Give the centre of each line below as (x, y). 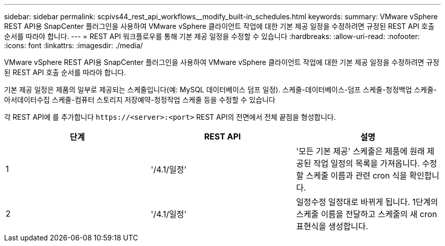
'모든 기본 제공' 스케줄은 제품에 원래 (360, 151)
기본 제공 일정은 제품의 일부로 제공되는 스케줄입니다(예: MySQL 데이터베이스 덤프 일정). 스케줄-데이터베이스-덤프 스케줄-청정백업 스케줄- (220, 90)
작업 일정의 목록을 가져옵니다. (367, 163)
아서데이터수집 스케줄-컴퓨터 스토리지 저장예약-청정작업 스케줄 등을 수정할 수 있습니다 (140, 100)
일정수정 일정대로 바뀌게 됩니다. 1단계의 (367, 202)
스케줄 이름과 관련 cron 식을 (357, 175)
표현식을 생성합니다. (332, 226)
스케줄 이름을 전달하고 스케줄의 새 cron (367, 214)
